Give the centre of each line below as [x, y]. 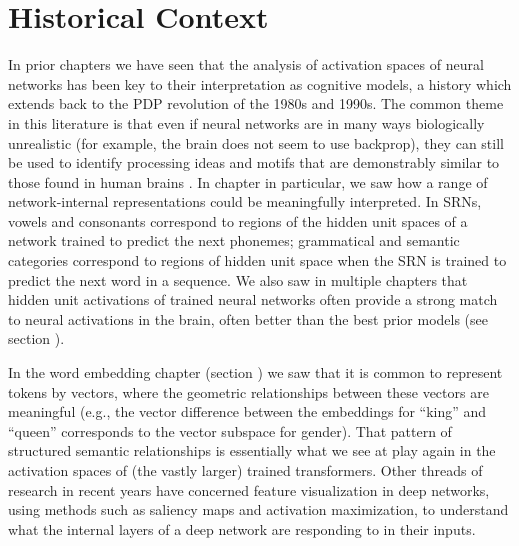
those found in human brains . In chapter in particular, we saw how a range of [248, 181]
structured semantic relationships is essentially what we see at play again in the [252, 450]
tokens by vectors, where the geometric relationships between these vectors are [248, 391]
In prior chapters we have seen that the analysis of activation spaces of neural [246, 64]
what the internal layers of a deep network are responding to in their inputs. [242, 528]
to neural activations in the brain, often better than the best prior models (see [248, 318]
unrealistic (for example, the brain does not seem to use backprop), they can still [256, 142]
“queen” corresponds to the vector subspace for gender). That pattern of [230, 430]
